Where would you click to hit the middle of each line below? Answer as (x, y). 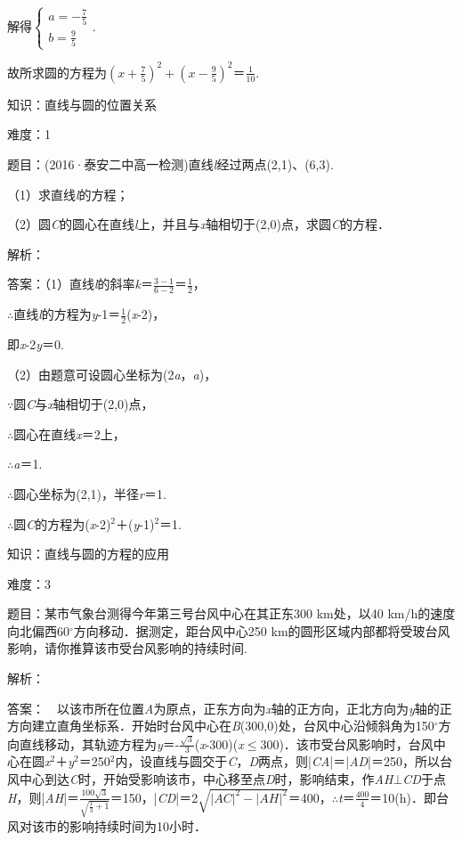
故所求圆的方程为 (57, 72)
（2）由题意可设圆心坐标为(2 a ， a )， (112, 374)
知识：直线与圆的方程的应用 (88, 554)
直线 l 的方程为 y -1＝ (67, 314)
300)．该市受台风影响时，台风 (347, 743)
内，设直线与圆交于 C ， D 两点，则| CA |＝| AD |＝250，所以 (278, 761)
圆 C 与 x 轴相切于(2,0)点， (84, 404)
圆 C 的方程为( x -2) (62, 523)
